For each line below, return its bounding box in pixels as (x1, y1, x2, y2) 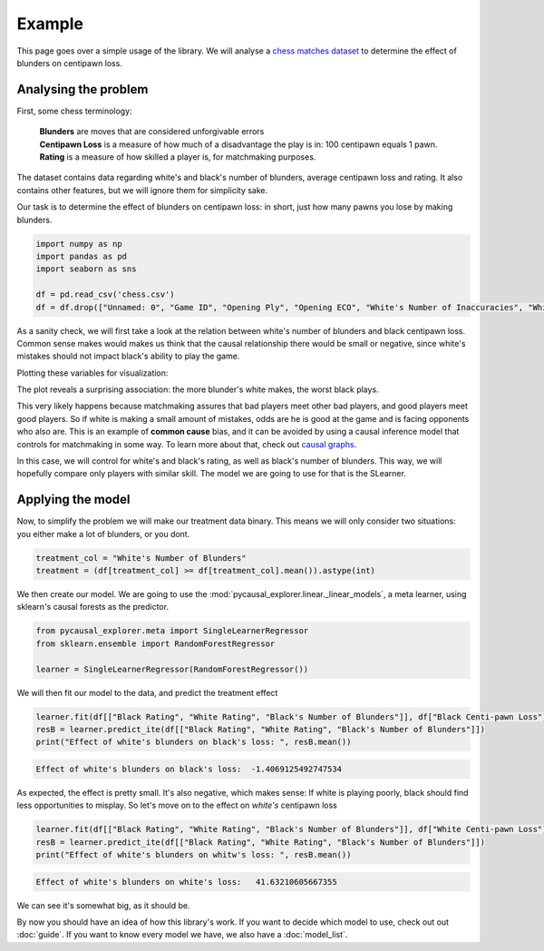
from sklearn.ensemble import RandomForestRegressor (35, 638, 276, 649)
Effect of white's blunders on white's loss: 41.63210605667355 (35, 877, 337, 887)
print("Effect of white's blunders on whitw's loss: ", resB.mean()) (35, 849, 352, 860)
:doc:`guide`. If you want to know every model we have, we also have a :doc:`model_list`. (16, 929, 348, 940)
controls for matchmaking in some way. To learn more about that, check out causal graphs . (16, 438, 357, 449)
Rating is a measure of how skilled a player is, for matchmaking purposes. (39, 152, 316, 162)
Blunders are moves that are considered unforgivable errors (39, 126, 265, 137)
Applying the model (16, 492, 131, 507)
